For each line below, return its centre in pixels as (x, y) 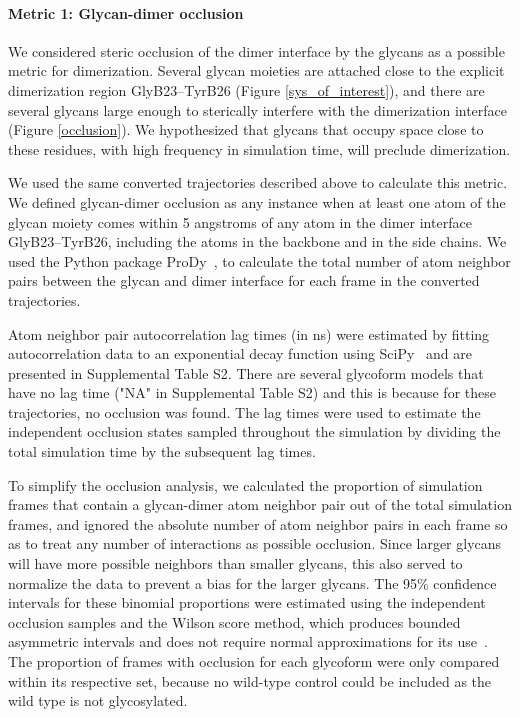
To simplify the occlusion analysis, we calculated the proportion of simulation (245, 484)
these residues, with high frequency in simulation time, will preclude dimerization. (259, 148)
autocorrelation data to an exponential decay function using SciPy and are (240, 353)
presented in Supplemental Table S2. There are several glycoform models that (246, 372)
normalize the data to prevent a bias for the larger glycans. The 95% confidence (252, 582)
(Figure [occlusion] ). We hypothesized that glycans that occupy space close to (246, 129)
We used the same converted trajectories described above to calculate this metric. (258, 182)
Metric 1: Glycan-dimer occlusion (126, 12)
